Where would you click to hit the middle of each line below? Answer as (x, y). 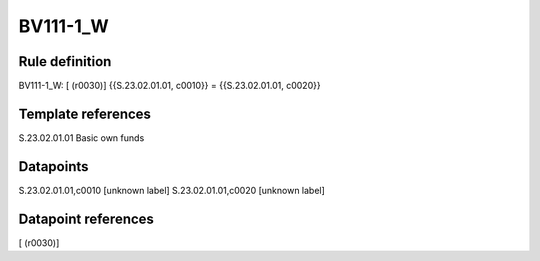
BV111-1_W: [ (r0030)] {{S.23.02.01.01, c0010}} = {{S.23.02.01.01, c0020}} (169, 86)
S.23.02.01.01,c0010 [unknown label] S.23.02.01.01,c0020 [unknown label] (171, 190)
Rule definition (65, 61)
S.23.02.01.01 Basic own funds (81, 137)
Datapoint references (86, 218)
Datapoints (53, 166)
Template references (85, 113)
